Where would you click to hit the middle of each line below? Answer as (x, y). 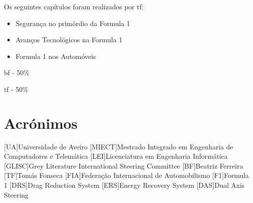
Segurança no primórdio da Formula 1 (73, 23)
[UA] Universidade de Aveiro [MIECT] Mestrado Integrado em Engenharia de (119, 146)
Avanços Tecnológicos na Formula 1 (69, 40)
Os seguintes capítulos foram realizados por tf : (74, 6)
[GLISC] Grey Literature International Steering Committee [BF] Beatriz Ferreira (124, 165)
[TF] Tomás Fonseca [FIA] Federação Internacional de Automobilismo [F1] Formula (126, 175)
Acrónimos (41, 123)
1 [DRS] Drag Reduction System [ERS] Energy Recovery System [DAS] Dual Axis (124, 185)
